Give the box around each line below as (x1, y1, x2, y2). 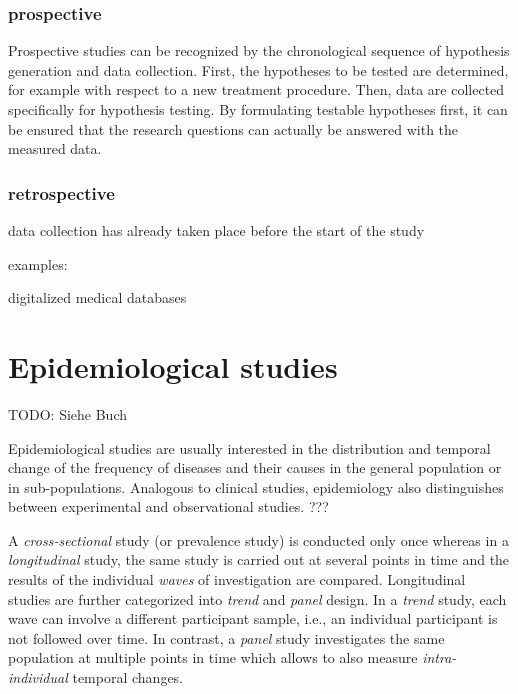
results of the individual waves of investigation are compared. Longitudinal (8, 569, 466, 590)
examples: (8, 253, 68, 274)
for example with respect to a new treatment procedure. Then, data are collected (8, 79, 505, 100)
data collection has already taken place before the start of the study (8, 220, 425, 240)
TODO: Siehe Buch (8, 403, 127, 424)
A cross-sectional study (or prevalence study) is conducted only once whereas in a (8, 529, 509, 550)
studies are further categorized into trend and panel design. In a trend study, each (8, 588, 507, 609)
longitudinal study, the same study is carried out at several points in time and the (8, 549, 510, 570)
